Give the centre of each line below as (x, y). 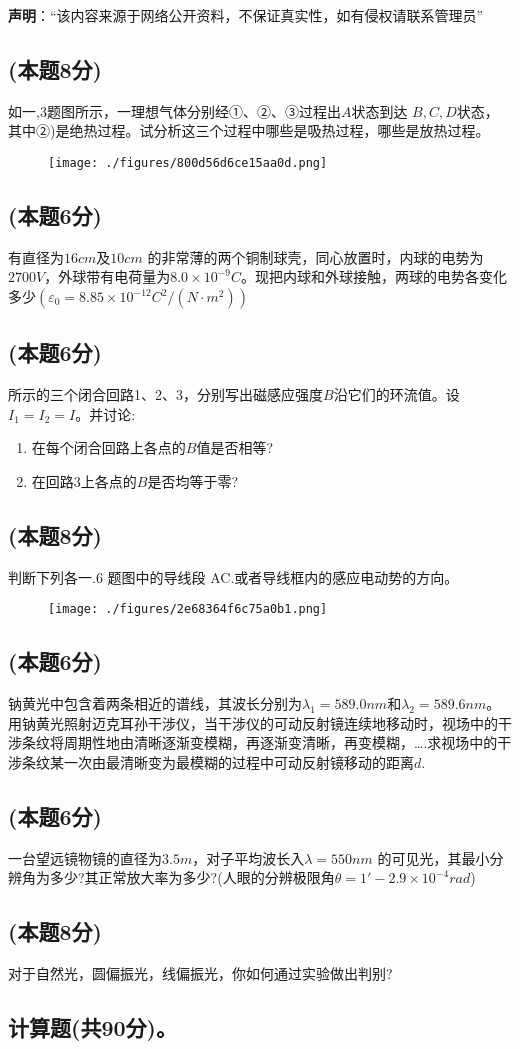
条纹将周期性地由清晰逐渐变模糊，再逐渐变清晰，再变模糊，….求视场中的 (259, 742)
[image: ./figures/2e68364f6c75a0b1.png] (188, 609)
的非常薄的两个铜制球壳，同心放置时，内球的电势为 (315, 256)
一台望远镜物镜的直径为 (85, 857)
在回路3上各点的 (84, 481)
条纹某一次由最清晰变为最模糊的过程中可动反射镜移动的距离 (217, 762)
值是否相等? (235, 447)
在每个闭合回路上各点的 (108, 447)
